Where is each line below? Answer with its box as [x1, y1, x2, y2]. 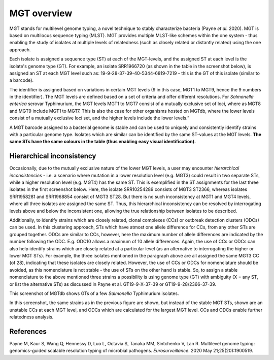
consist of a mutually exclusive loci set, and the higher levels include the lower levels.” [9, 115, 190, 121]
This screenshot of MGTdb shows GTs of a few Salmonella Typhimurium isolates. [9, 290, 180, 297]
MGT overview [9, 8, 73, 19]
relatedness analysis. [9, 314, 54, 320]
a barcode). [9, 77, 34, 83]
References [9, 327, 47, 336]
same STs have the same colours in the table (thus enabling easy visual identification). [9, 139, 196, 145]
